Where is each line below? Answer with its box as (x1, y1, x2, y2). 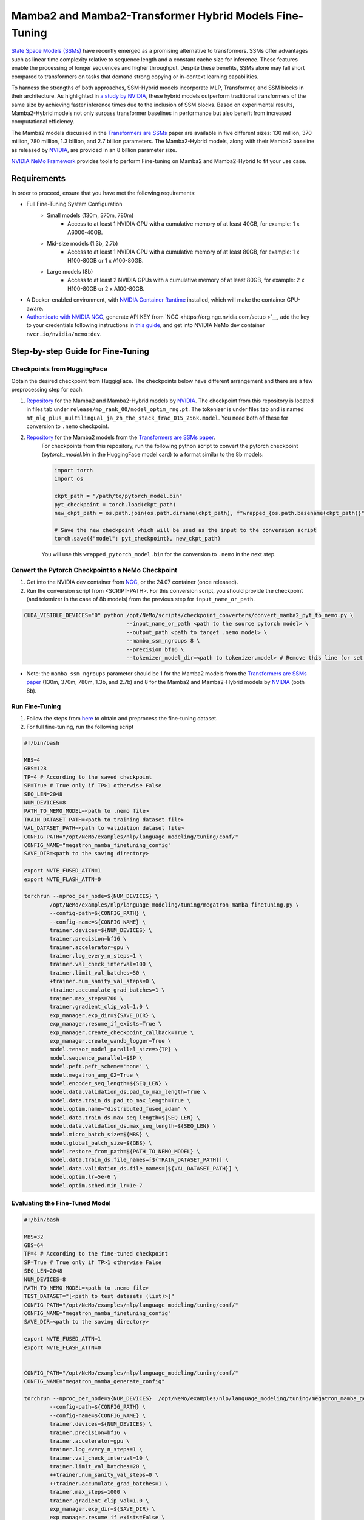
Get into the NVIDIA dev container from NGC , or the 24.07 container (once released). (26, 578, 238, 586)
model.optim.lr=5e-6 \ (49, 1173, 118, 1181)
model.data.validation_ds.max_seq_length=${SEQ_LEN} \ (49, 1122, 217, 1129)
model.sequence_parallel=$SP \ (49, 1054, 143, 1061)
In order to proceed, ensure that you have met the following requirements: (11, 189, 197, 196)
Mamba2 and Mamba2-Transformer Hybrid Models (11, 9, 274, 22)
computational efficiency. (11, 118, 75, 125)
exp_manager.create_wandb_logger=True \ (49, 1037, 172, 1044)
